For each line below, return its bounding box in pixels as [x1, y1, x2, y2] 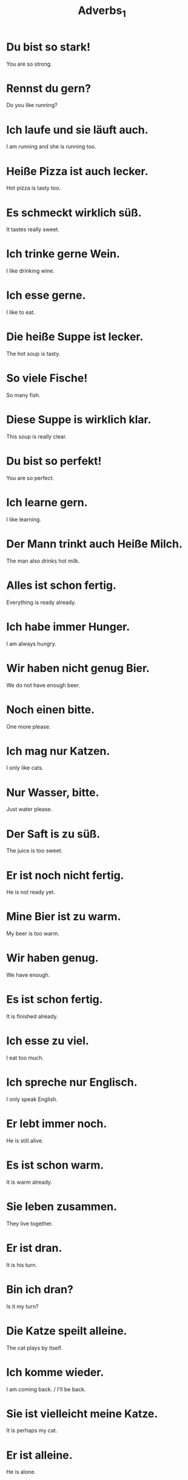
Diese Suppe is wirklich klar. [6, 413, 152, 426]
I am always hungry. [6, 640, 56, 647]
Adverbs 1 [78, 4, 126, 19]
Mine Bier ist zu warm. [6, 910, 121, 923]
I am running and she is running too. [6, 143, 96, 150]
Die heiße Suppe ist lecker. [6, 330, 144, 344]
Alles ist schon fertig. [6, 578, 117, 592]
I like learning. [6, 515, 41, 523]
